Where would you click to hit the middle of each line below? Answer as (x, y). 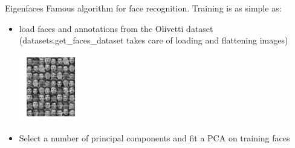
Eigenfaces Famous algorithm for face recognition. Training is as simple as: (143, 8)
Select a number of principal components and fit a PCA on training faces (154, 138)
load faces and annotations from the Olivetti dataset (116, 28)
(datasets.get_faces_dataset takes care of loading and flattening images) (154, 40)
